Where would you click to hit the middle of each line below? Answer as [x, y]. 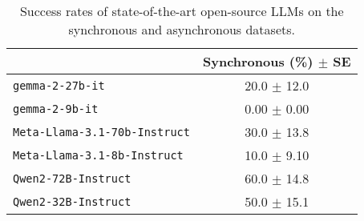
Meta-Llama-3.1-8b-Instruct [98, 155]
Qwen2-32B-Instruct [72, 201]
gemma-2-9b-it [56, 108]
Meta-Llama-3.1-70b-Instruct [101, 132]
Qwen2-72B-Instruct [72, 178]
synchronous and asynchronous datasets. [182, 29]
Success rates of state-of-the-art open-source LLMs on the [182, 11]
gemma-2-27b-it [59, 85]
